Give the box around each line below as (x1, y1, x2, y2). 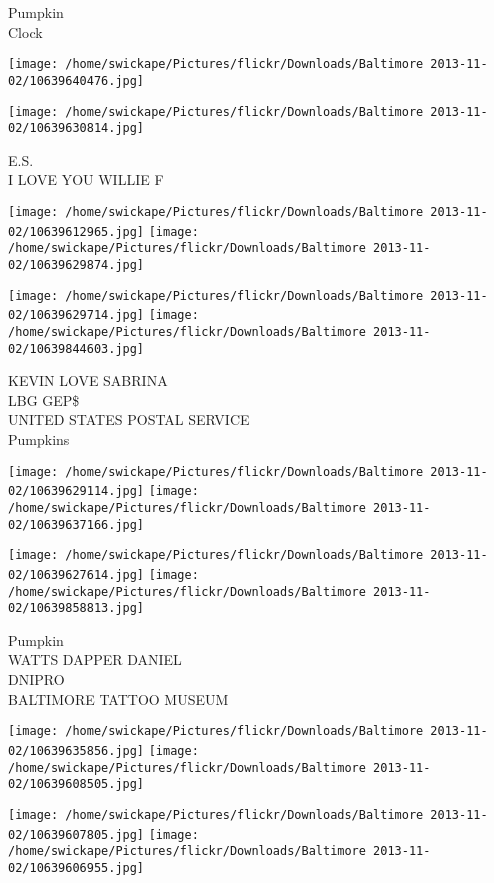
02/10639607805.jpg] (8, 827, 145, 842)
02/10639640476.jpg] (8, 73, 145, 88)
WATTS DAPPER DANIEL (8, 649, 182, 670)
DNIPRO (8, 669, 65, 690)
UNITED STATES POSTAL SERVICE (8, 409, 250, 430)
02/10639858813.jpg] (8, 601, 145, 616)
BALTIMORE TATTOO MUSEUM (8, 688, 229, 709)
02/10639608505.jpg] (8, 777, 145, 792)
